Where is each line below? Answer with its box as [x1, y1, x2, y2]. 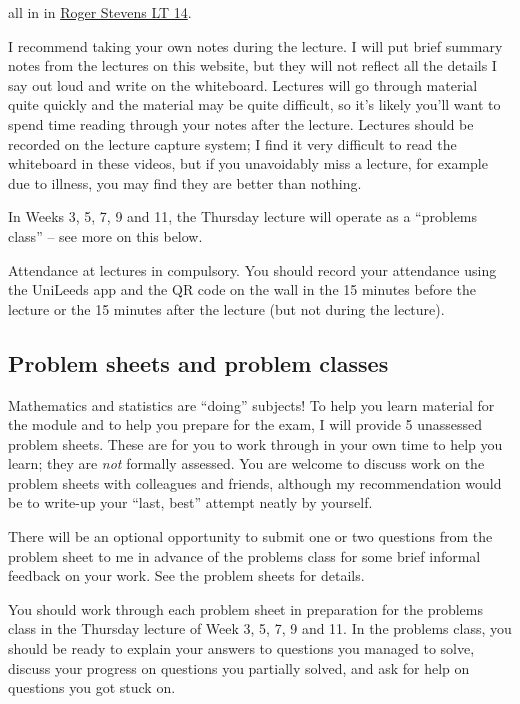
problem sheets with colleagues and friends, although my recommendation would [8, 472, 502, 493]
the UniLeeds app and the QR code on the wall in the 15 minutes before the [8, 279, 477, 300]
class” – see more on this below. [8, 225, 203, 246]
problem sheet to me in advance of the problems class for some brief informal [8, 545, 481, 566]
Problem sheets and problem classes [8, 347, 389, 378]
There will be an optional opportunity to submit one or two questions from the [8, 526, 493, 547]
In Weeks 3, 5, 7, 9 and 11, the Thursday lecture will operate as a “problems [8, 206, 478, 227]
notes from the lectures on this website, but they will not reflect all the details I [8, 55, 497, 76]
